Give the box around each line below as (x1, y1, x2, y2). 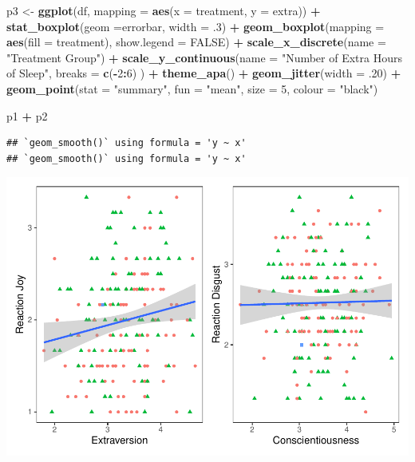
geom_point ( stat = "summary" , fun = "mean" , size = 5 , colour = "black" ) (6, 80, 378, 97)
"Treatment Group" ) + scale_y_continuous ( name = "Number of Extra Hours (6, 49, 402, 65)
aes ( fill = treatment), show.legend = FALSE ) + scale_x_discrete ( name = (6, 34, 386, 50)
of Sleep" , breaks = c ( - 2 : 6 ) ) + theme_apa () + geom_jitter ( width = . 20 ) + (6, 65, 401, 81)
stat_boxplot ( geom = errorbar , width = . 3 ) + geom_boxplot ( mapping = (6, 18, 385, 34)
